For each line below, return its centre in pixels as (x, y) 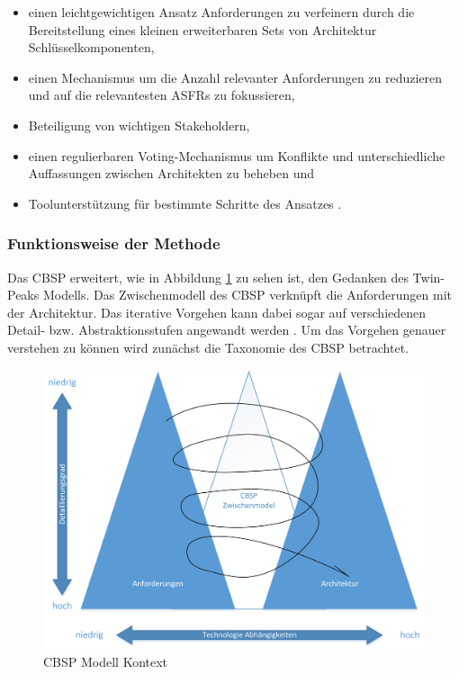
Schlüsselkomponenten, (91, 47)
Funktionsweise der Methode (114, 243)
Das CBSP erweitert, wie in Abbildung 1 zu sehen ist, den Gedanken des (208, 277)
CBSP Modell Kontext (106, 662)
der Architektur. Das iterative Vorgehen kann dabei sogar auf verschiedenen (217, 312)
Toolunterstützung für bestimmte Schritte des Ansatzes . (185, 203)
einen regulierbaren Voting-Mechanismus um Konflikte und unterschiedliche (237, 155)
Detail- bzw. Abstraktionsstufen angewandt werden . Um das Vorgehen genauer (227, 330)
